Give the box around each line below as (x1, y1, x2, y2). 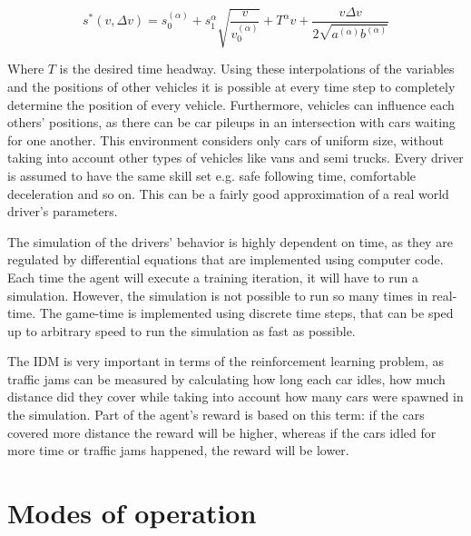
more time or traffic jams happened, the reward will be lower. (7, 441, 349, 460)
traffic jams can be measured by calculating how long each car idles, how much (7, 369, 446, 388)
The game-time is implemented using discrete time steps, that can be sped (39, 303, 454, 323)
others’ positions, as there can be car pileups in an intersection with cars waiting (7, 113, 456, 132)
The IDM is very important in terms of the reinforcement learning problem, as (7, 352, 444, 371)
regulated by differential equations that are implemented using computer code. (7, 250, 444, 269)
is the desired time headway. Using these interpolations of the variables (59, 59, 455, 78)
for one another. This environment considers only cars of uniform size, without (7, 130, 444, 149)
